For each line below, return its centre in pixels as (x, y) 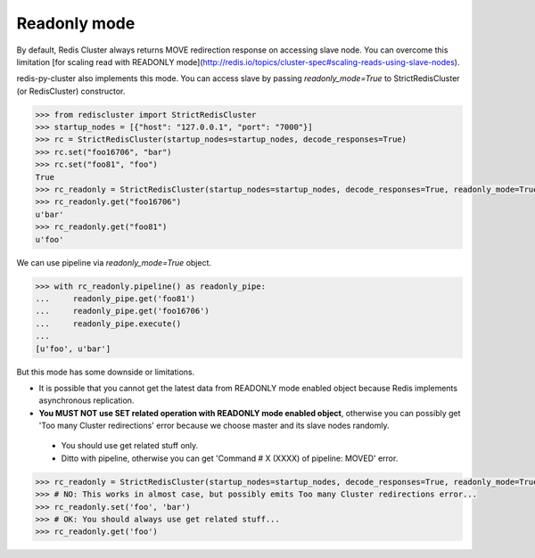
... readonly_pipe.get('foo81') (115, 298)
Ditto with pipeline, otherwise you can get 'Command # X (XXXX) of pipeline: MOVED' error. (230, 458)
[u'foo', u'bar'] (73, 349)
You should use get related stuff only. (130, 446)
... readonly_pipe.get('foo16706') (122, 311)
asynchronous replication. (86, 400)
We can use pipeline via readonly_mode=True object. (114, 262)
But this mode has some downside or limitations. (106, 372)
